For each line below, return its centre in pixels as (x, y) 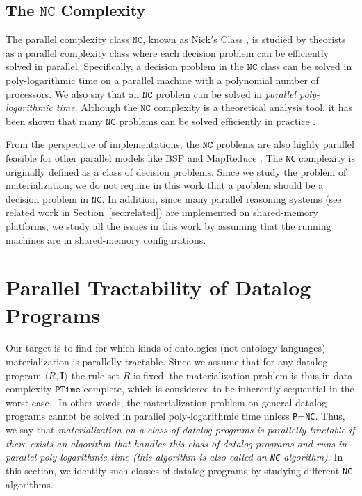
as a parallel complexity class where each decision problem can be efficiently (167, 52)
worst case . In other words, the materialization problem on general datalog (166, 402)
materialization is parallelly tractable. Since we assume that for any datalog (167, 362)
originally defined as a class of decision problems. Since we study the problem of (176, 171)
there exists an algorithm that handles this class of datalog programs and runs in (176, 443)
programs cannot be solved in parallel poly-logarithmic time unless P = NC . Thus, (175, 416)
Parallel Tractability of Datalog (158, 287)
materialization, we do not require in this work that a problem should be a (165, 185)
